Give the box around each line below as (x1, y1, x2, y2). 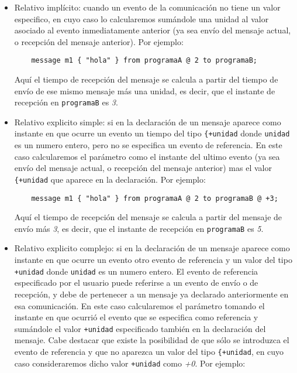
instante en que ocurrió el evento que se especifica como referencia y (14, 311, 258, 323)
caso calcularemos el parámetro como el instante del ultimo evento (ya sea (14, 150, 280, 162)
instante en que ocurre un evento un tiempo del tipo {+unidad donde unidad (14, 127, 290, 139)
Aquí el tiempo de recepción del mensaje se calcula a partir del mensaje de (14, 211, 282, 223)
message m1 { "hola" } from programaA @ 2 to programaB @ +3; (31, 194, 278, 203)
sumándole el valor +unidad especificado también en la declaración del (14, 322, 266, 334)
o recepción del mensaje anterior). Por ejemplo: (14, 35, 184, 47)
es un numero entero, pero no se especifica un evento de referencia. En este (14, 139, 282, 151)
